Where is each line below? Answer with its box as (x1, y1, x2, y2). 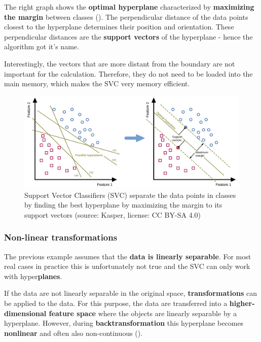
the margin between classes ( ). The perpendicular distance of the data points (4, 11, 248, 22)
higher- (229, 298, 255, 309)
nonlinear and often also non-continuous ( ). (4, 327, 143, 338)
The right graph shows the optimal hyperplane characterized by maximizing (4, 2, 254, 12)
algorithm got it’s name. (4, 41, 79, 52)
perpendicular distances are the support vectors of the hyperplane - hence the (4, 31, 253, 42)
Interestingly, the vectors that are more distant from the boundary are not (4, 58, 235, 69)
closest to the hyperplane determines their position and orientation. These (4, 21, 234, 32)
